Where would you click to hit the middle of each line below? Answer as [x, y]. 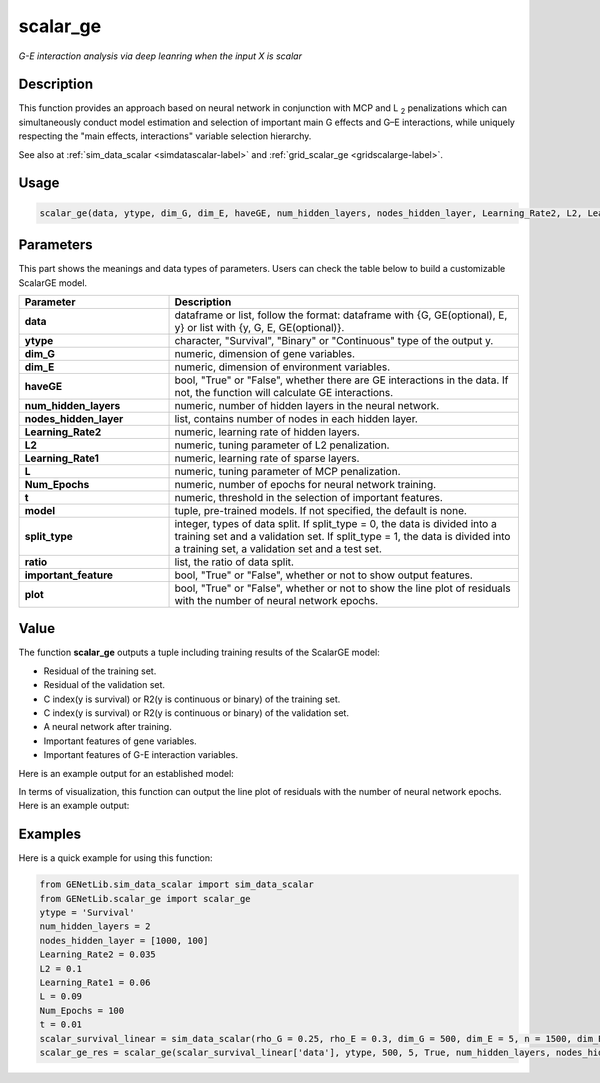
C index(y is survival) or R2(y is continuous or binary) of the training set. [192, 699]
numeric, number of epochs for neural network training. [305, 484]
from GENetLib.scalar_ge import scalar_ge [145, 898]
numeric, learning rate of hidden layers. [267, 432]
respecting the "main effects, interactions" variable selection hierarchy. [165, 136]
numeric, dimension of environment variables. [282, 367]
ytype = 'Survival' [87, 912]
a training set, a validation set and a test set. [278, 548]
